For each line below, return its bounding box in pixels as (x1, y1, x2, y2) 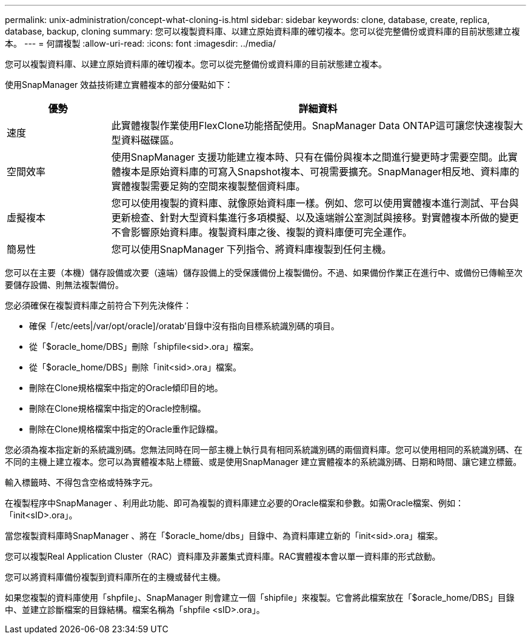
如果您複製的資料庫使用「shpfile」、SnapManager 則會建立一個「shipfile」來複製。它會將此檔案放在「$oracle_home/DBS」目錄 (5, 592, 515, 603)
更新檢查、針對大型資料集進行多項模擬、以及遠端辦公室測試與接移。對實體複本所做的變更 (111, 212, 519, 224)
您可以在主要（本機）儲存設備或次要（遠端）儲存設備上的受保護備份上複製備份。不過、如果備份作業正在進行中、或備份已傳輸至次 (5, 267, 523, 278)
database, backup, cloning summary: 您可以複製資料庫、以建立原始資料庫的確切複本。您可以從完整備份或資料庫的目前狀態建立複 (5, 26, 520, 36)
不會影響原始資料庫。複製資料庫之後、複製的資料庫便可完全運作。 (111, 226, 412, 238)
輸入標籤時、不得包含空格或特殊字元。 (5, 477, 158, 487)
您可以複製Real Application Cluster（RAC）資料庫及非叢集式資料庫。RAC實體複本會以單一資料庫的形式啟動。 (5, 551, 441, 561)
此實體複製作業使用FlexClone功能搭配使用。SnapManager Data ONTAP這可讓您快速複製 (111, 119, 513, 132)
